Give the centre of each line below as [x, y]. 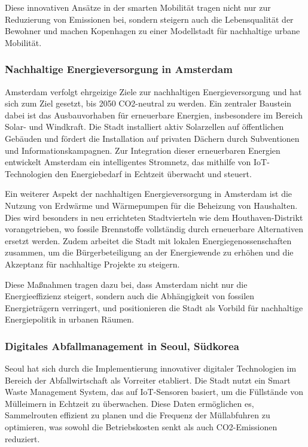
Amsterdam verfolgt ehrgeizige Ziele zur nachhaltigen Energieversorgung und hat [153, 91]
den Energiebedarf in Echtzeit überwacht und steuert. [153, 173]
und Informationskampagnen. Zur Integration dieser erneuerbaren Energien [143, 150]
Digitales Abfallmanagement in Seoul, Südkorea [122, 346]
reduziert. [22, 438]
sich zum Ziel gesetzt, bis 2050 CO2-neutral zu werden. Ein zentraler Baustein [148, 103]
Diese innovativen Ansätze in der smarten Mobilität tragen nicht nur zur [138, 7]
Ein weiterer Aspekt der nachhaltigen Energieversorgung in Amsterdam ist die [149, 194]
